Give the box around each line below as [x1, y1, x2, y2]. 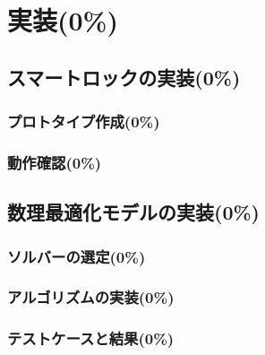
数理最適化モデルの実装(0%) [7, 198, 260, 226]
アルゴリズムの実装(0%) [7, 286, 175, 308]
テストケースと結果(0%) [7, 327, 175, 350]
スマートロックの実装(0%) [7, 63, 241, 91]
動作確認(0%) [7, 151, 102, 173]
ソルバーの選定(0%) [7, 245, 146, 267]
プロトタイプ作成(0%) [7, 110, 160, 133]
